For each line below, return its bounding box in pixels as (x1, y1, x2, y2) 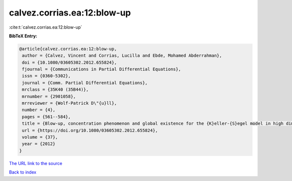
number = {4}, (22, 107, 55, 113)
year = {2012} (22, 141, 55, 147)
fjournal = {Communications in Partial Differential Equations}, (22, 66, 181, 72)
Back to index (9, 169, 36, 175)
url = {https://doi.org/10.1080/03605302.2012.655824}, (22, 128, 158, 133)
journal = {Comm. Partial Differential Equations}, (22, 80, 148, 85)
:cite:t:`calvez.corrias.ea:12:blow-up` (9, 24, 82, 30)
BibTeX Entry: (9, 33, 37, 39)
